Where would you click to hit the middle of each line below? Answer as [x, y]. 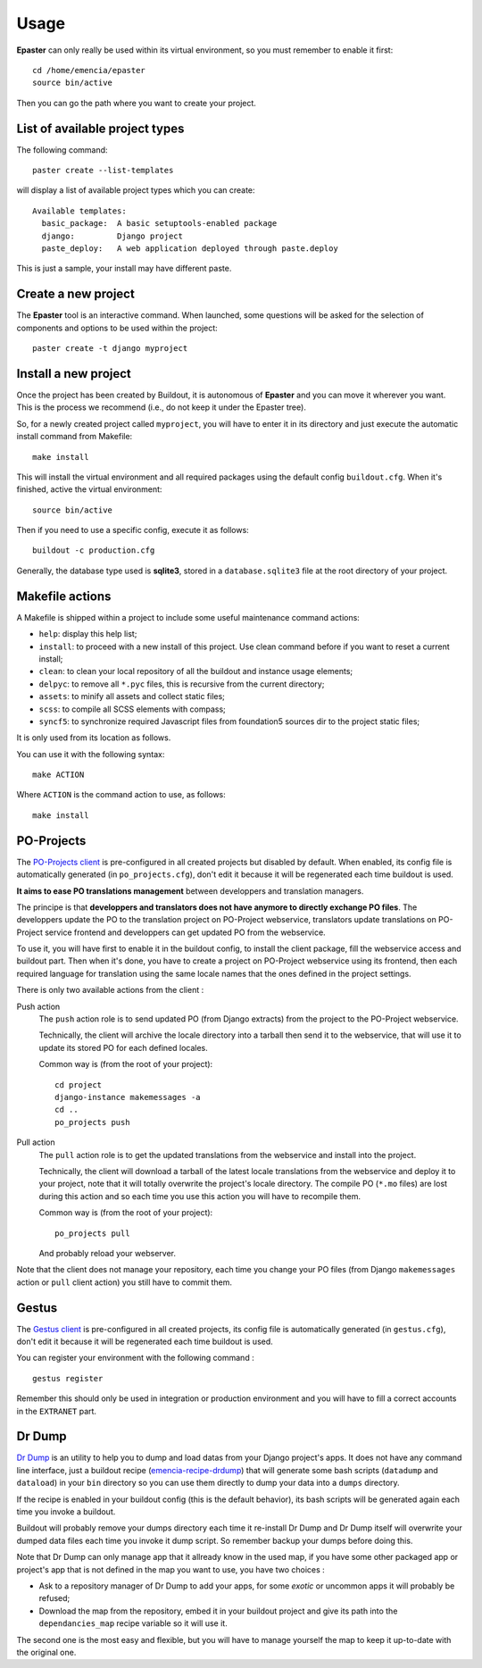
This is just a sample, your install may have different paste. [124, 269]
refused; [54, 1598]
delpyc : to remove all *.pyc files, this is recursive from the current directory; [182, 684]
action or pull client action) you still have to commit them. [124, 1282]
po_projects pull [92, 1233]
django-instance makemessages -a [128, 1097]
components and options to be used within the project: [117, 328]
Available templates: [79, 211]
